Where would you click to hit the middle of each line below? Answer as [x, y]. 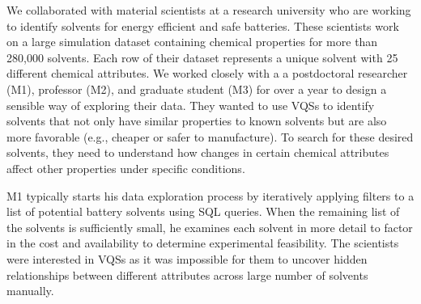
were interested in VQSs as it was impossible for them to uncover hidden [187, 258]
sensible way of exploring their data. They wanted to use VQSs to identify [191, 105]
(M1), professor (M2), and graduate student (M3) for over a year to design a [197, 89]
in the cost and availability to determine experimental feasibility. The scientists [203, 243]
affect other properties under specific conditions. [126, 168]
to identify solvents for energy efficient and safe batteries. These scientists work [203, 25]
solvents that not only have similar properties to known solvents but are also [197, 121]
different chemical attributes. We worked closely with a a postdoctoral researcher [207, 73]
